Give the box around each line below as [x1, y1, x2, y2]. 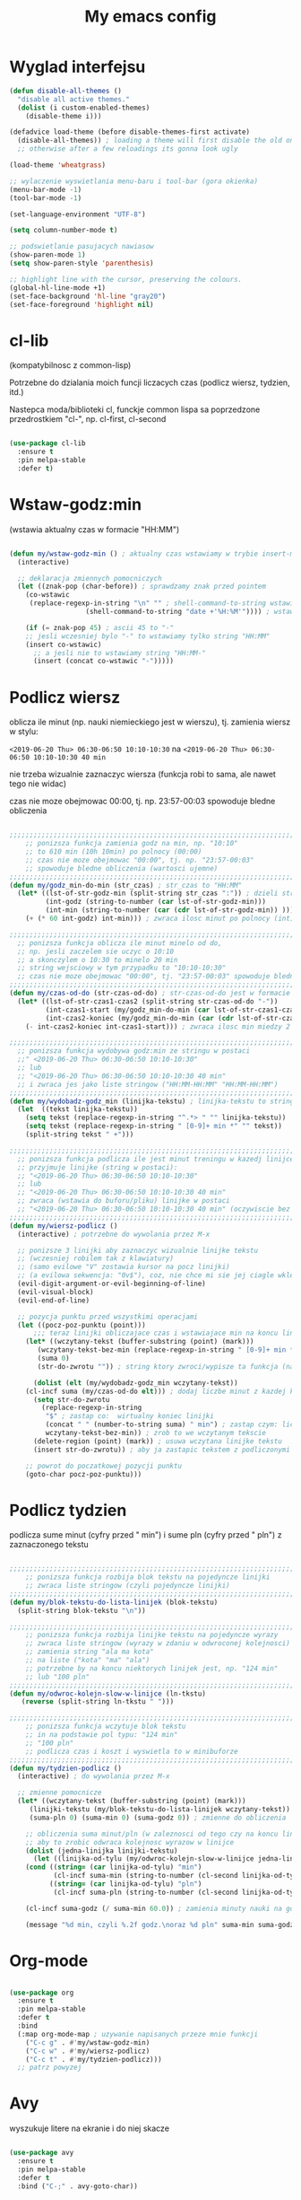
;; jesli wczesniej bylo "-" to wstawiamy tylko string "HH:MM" [25, 631, 271, 641]
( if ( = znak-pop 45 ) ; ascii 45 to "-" [25, 623, 175, 632]
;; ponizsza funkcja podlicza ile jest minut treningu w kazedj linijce [17, 1154, 295, 1163]
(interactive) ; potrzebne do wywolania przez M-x [17, 1230, 211, 1239]
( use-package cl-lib [9, 439, 87, 448]
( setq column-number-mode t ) [9, 226, 118, 235]
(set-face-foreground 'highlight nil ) [9, 300, 154, 309]
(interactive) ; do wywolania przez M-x [17, 1772, 170, 1781]
